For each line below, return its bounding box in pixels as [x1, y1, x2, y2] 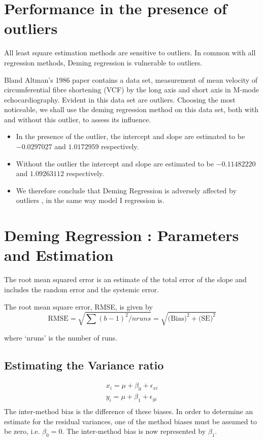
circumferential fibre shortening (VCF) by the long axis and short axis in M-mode [4, 84, 259, 95]
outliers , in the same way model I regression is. [16, 195, 165, 206]
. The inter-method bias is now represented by [62, 426, 206, 436]
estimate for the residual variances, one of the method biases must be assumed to [4, 416, 257, 426]
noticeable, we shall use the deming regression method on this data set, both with [4, 104, 259, 115]
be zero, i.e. [4, 426, 40, 436]
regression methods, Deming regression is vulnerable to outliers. [4, 57, 203, 67]
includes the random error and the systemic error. [4, 284, 159, 294]
